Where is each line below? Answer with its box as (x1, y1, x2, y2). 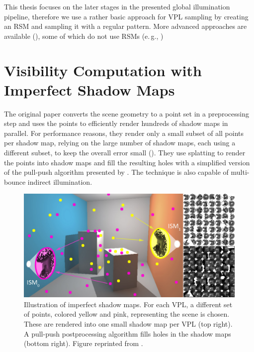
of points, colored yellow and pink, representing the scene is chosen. (24, 309, 230, 319)
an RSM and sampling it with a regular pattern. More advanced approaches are (4, 21, 247, 31)
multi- (231, 167, 250, 177)
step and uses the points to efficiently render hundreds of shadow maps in (4, 118, 228, 128)
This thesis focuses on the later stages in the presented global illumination (4, 1, 230, 11)
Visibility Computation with (4, 60, 202, 80)
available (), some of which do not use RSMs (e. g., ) (4, 30, 164, 41)
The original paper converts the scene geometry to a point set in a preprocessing (4, 108, 249, 118)
